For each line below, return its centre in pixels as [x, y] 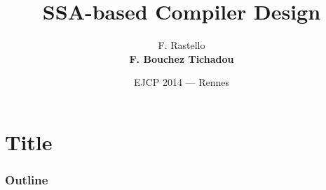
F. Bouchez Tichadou [182, 58]
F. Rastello [182, 45]
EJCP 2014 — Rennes [182, 82]
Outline [27, 180]
